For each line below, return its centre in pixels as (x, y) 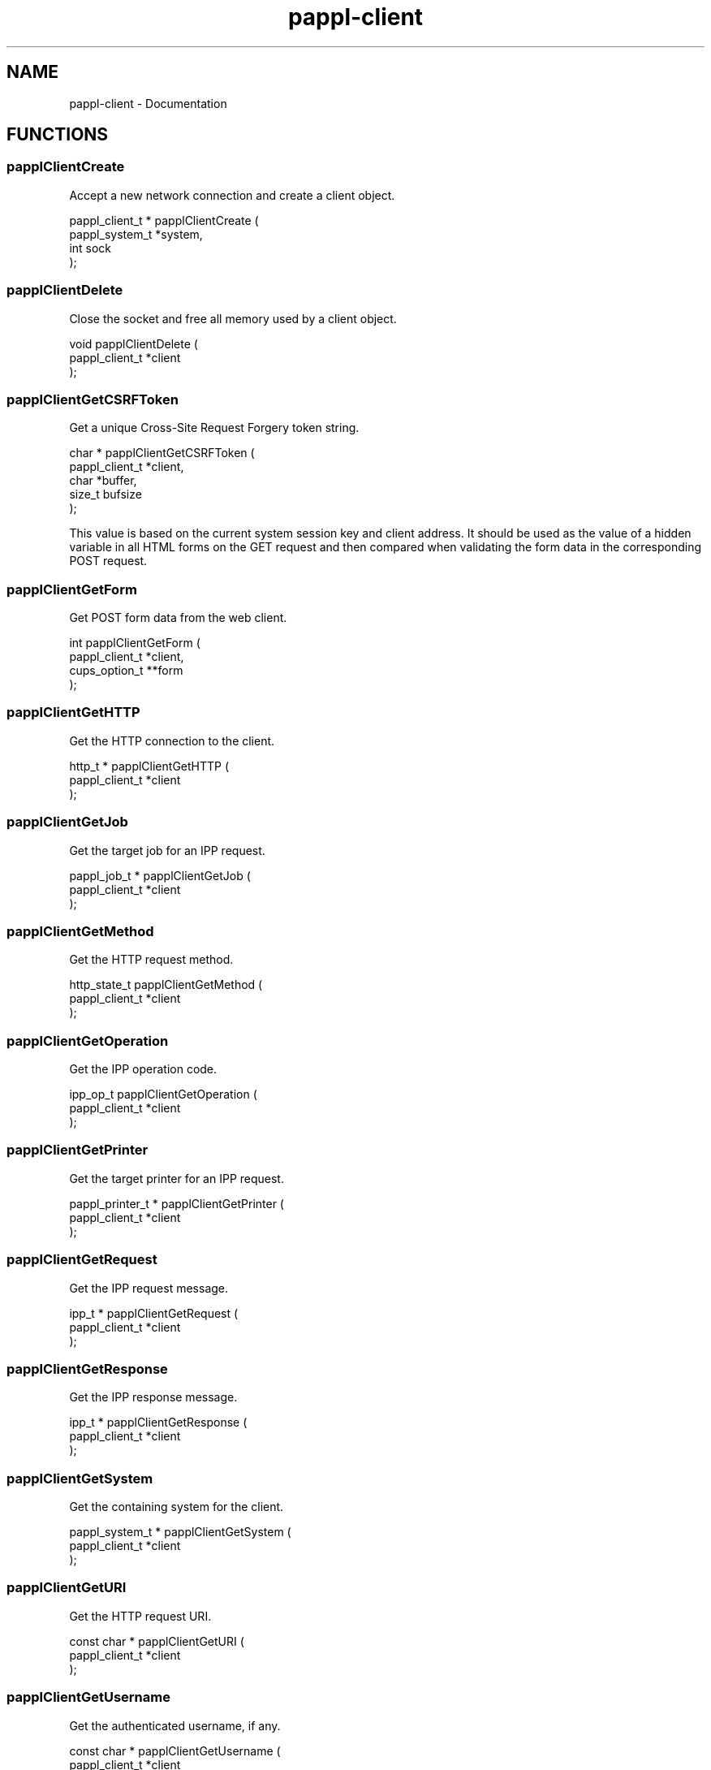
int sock (90, 248)
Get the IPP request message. (149, 1288)
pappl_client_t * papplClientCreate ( (164, 220)
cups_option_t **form (126, 671)
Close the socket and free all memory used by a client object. (233, 318)
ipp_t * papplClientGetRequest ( (154, 1313)
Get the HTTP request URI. (140, 1616)
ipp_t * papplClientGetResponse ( (158, 1422)
